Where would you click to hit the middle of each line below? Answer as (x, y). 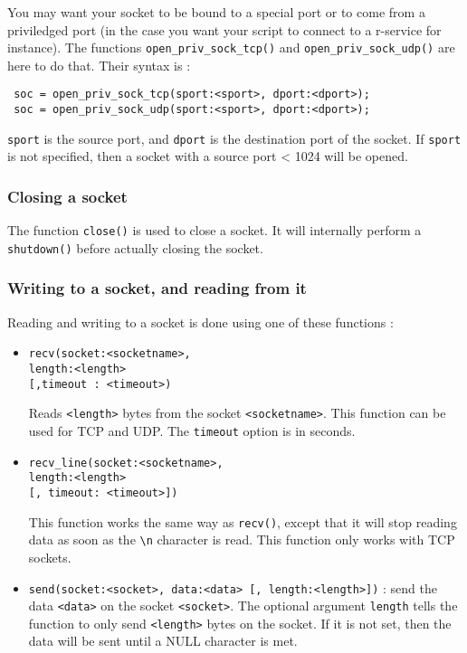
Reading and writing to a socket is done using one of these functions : (200, 322)
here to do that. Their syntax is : (99, 65)
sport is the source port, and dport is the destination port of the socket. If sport (234, 138)
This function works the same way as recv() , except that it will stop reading (243, 521)
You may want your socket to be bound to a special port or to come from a (216, 12)
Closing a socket (67, 196)
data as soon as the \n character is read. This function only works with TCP (242, 539)
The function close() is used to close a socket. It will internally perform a (214, 230)
